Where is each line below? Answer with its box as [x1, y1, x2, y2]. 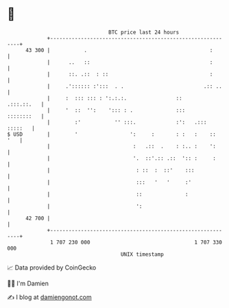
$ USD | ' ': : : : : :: [7, 130, 216, 138]
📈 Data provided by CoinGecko [7, 263, 97, 272]
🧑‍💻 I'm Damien [7, 279, 49, 287]
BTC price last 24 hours [108, 29, 180, 36]
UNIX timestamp [120, 250, 165, 258]
